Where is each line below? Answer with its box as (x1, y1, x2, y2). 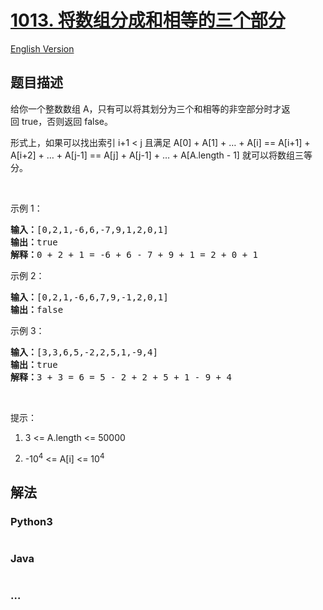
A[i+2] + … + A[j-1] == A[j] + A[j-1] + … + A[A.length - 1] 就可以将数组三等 (10, 149, 313, 161)
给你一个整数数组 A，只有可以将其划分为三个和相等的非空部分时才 (10, 102, 282, 115)
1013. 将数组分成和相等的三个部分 (10, 9, 286, 32)
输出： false (10, 304, 64, 315)
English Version (10, 42, 75, 55)
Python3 (10, 514, 53, 528)
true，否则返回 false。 (21, 115, 113, 127)
